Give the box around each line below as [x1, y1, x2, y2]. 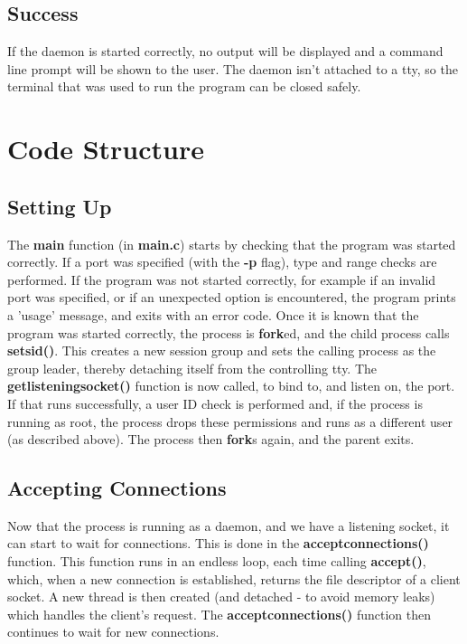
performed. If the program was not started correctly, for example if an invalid [7, 270, 436, 289]
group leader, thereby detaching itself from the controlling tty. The [7, 358, 378, 377]
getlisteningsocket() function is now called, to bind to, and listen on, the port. [7, 376, 455, 395]
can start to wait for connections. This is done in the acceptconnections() [7, 534, 429, 553]
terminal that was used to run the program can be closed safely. [7, 77, 361, 96]
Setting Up [7, 192, 112, 220]
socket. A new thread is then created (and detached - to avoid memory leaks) [7, 587, 435, 606]
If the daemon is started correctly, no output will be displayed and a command [7, 42, 444, 61]
